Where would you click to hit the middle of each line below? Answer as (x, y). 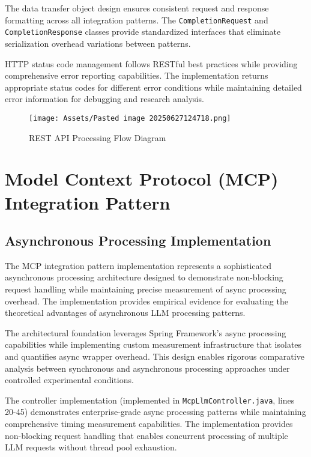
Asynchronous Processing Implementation (138, 241)
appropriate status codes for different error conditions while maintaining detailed (153, 87)
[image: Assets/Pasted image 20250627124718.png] (130, 118)
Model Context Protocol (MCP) (142, 179)
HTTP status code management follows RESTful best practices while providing (151, 63)
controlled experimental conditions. (69, 380)
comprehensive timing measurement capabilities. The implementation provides (149, 424)
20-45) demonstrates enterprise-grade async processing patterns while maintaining (155, 412)
